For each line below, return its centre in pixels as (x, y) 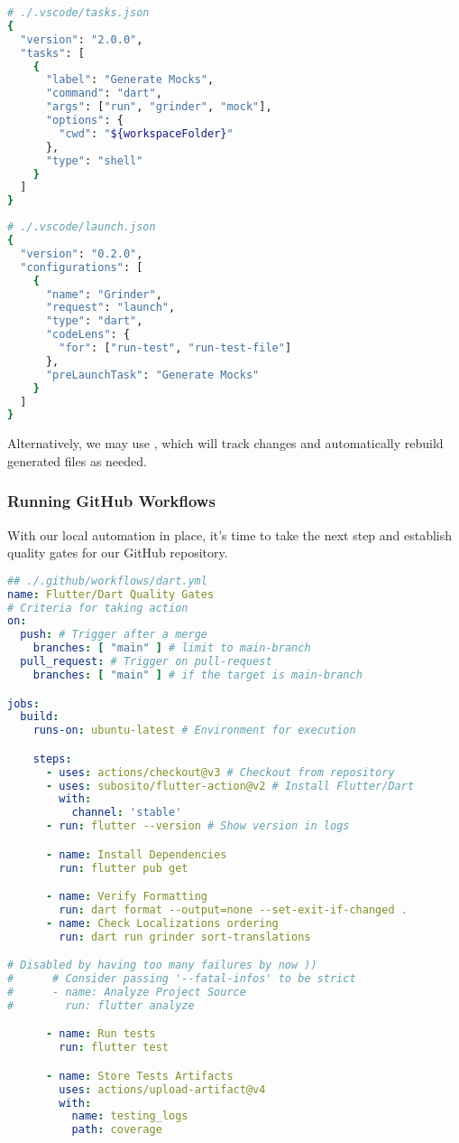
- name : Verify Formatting (126, 897)
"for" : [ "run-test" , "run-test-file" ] (175, 348)
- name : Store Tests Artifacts (139, 1076)
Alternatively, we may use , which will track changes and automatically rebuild (225, 443)
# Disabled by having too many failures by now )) (162, 965)
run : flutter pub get (124, 868)
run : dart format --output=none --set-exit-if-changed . (233, 909)
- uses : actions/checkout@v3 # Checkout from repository (220, 772)
